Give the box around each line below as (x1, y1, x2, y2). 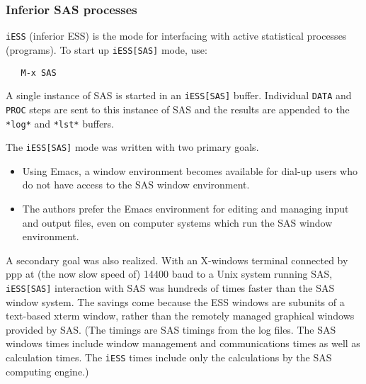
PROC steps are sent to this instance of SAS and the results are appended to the (6, 101, 350, 116)
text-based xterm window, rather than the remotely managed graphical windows (6, 308, 355, 323)
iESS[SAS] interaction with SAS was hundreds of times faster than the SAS (6, 280, 335, 295)
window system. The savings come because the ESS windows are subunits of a (6, 294, 345, 309)
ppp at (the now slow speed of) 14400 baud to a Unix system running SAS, (6, 266, 333, 281)
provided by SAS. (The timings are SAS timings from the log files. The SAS (6, 322, 336, 337)
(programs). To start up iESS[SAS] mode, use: (6, 42, 207, 57)
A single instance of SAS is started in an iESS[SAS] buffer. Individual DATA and (6, 88, 352, 103)
